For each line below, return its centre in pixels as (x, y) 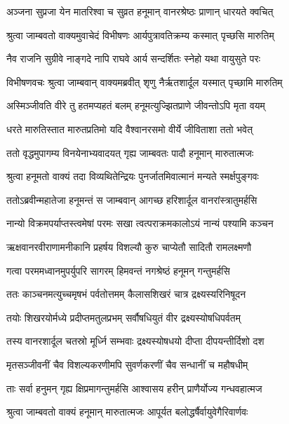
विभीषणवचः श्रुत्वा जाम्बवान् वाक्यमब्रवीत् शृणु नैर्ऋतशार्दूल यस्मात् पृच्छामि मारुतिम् (144, 82)
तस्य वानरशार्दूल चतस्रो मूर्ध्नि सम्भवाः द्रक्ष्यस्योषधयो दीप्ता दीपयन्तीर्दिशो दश (135, 341)
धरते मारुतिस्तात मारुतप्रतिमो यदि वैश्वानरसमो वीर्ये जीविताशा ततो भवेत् (130, 129)
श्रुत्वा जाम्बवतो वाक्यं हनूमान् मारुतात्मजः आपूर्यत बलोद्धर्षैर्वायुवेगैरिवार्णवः (127, 412)
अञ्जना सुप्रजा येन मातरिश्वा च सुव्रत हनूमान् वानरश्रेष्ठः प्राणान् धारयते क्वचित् (140, 11)
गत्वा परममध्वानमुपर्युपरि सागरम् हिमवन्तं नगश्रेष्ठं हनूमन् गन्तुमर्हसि (118, 270)
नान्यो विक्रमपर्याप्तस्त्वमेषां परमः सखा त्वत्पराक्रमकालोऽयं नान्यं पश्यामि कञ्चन (140, 223)
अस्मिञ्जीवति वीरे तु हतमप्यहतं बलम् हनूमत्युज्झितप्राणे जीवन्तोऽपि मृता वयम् (136, 105)
